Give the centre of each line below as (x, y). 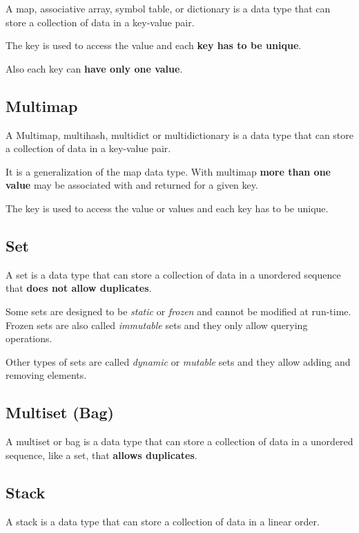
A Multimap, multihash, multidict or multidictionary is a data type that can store (179, 134)
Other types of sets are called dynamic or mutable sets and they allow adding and (178, 361)
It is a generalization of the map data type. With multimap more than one (168, 171)
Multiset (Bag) (60, 412)
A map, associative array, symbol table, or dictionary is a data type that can (168, 8)
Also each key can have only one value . (94, 68)
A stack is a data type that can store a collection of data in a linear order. (163, 521)
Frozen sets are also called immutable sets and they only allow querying (157, 325)
